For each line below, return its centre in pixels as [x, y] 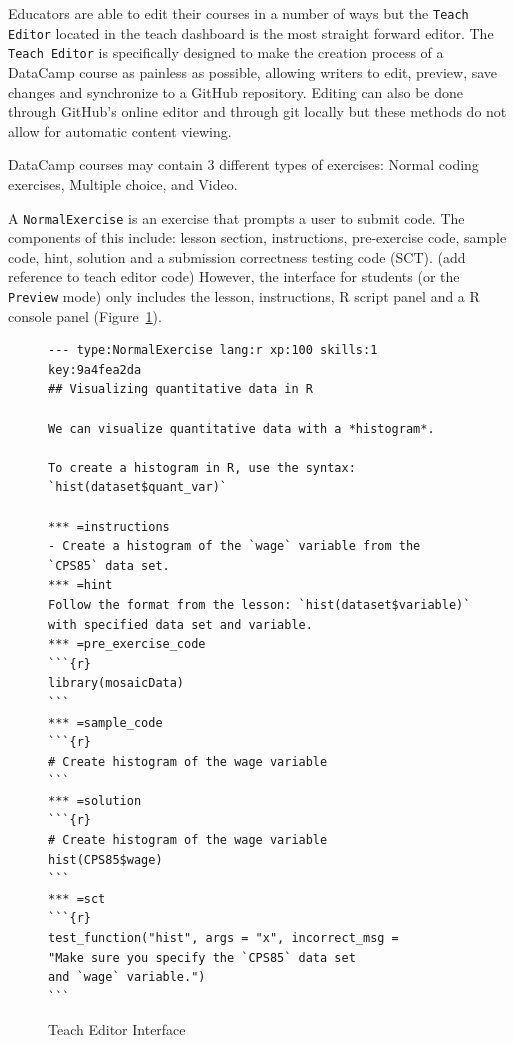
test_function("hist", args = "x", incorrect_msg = [223, 938]
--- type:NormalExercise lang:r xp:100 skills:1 [213, 350]
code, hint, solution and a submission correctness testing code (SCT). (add [237, 256]
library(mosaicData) [116, 683]
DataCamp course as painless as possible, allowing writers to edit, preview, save [253, 71]
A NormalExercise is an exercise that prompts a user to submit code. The [236, 217]
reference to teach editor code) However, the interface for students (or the [234, 276]
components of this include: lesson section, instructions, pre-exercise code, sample [257, 237]
